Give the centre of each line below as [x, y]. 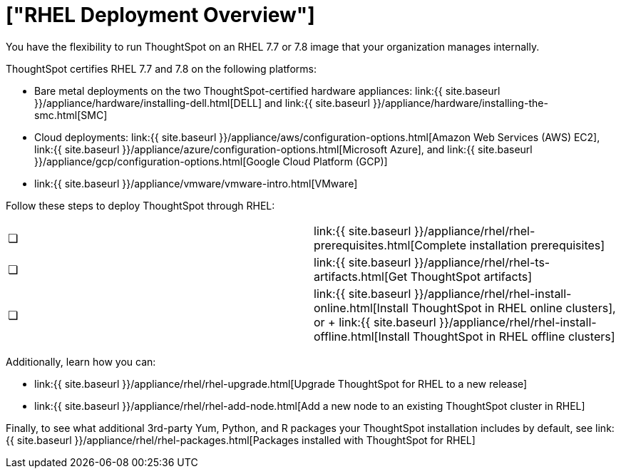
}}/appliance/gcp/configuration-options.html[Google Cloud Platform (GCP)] [211, 161]
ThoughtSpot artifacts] [471, 276]
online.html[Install [361, 308]
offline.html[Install [362, 336]
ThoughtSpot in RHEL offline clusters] [514, 336]
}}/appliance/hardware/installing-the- [460, 103]
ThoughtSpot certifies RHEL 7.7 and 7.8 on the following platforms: [161, 68]
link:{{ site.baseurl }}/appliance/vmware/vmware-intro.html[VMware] [196, 183]
